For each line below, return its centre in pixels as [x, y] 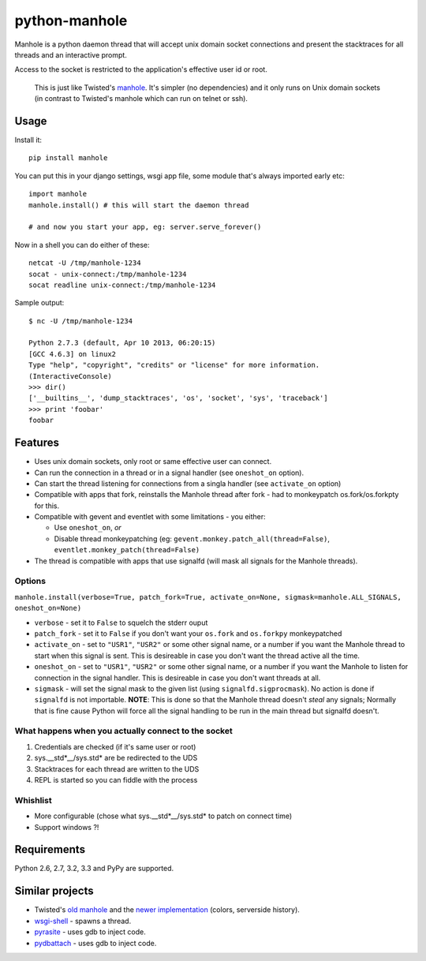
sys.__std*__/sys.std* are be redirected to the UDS [116, 758]
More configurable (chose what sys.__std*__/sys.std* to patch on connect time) [163, 816]
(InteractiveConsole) [70, 376]
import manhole [58, 194]
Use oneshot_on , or [88, 528]
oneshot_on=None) [48, 608]
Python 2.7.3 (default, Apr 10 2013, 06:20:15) [122, 343]
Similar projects [54, 891]
